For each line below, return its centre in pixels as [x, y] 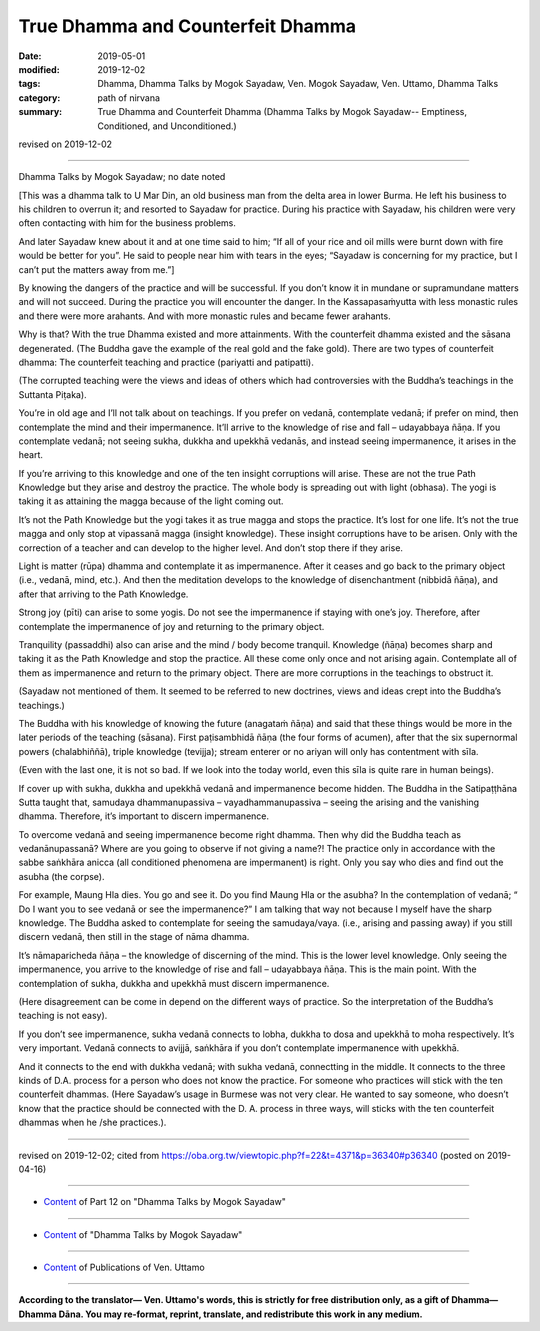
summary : [40, 112]
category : [39, 97]
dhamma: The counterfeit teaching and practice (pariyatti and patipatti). [166, 362]
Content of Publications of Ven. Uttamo [124, 1267]
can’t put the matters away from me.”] [96, 269]
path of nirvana [128, 97]
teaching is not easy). [63, 1016]
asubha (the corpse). [61, 876]
